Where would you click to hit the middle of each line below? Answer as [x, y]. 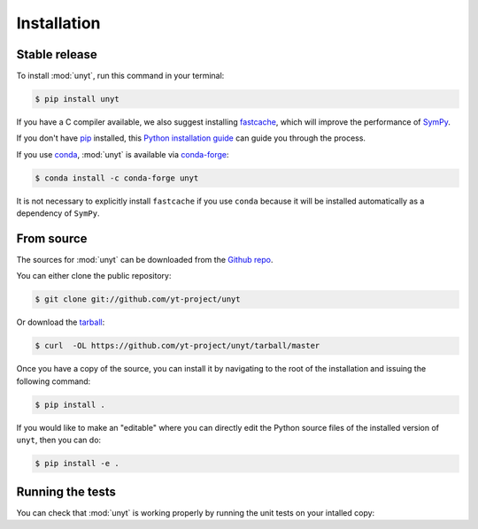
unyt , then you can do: [59, 440]
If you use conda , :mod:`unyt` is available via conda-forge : [123, 154]
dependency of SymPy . [58, 213]
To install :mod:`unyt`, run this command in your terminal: [120, 76]
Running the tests [66, 491]
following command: [54, 381]
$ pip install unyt [77, 99]
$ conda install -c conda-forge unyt [117, 178]
